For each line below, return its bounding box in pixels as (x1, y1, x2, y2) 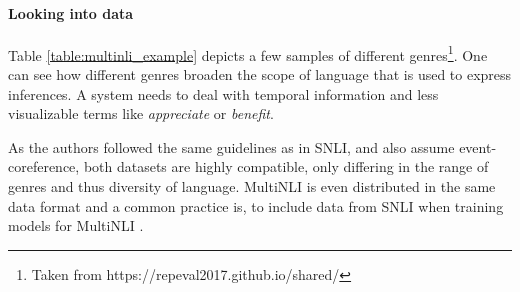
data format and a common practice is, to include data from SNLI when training (8, 195, 504, 216)
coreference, (8, 156, 80, 177)
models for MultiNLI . (8, 215, 144, 236)
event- (459, 136, 497, 157)
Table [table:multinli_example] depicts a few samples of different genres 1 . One (8, 41, 488, 65)
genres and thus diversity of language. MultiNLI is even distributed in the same (8, 176, 496, 197)
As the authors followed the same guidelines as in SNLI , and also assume (8, 136, 455, 157)
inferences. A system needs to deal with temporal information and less (8, 83, 439, 104)
